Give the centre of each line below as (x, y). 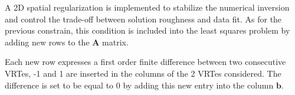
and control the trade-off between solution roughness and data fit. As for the (143, 19)
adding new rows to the (47, 42)
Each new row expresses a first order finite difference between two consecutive (145, 62)
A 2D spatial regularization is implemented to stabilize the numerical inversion (147, 7)
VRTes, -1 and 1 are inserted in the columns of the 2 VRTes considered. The (143, 73)
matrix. (115, 42)
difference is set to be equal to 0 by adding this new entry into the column (139, 85)
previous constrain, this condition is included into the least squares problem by (147, 30)
